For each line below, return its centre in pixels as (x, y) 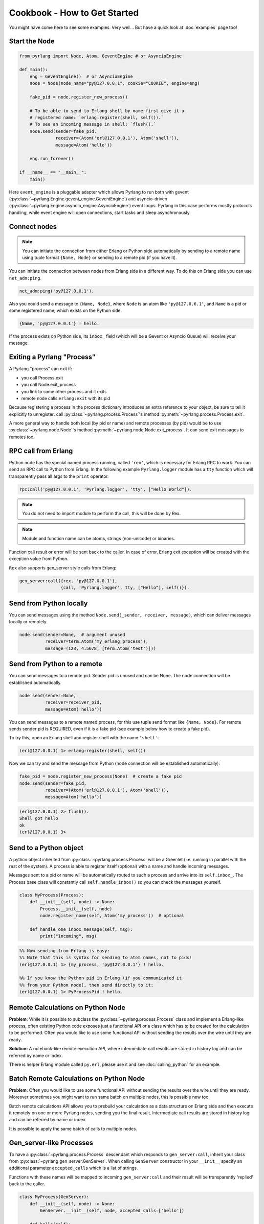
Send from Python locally (48, 603)
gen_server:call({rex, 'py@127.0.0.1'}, (68, 581)
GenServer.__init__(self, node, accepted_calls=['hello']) (112, 1211)
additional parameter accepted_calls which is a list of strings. (74, 1168)
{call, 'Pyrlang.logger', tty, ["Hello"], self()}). (125, 588)
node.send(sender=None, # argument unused (72, 635)
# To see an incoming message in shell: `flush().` (93, 124)
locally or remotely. (28, 622)
